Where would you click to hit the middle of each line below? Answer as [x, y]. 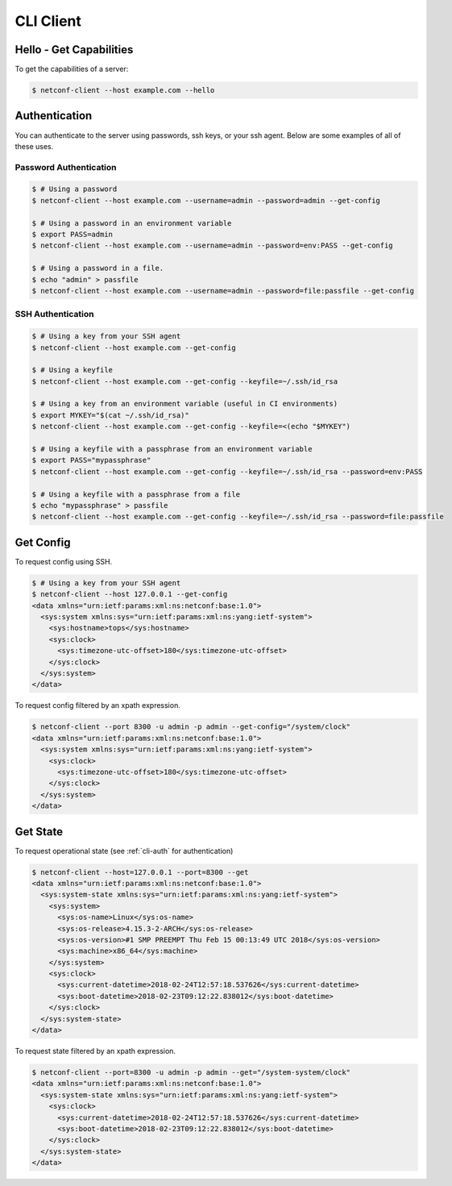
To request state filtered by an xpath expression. [95, 1051]
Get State [39, 832]
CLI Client [48, 21]
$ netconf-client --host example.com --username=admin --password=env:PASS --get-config [213, 246]
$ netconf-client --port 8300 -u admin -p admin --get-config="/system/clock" [191, 727]
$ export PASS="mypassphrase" [91, 460]
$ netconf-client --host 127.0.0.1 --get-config [130, 594]
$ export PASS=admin [72, 235]
